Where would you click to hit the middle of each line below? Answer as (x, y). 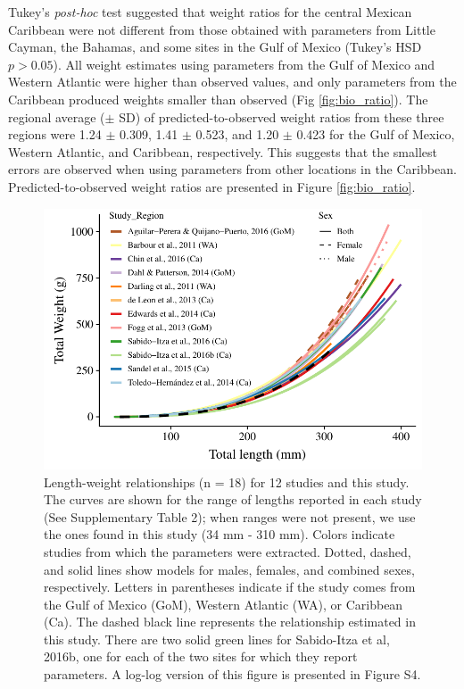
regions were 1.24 (55, 134)
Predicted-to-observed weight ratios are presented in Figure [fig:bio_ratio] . (212, 186)
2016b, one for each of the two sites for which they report (201, 656)
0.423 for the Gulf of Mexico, (376, 134)
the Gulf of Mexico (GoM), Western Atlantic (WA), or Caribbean (224, 604)
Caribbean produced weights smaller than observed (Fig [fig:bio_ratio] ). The (218, 99)
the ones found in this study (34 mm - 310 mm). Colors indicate (220, 534)
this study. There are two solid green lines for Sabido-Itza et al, (217, 639)
